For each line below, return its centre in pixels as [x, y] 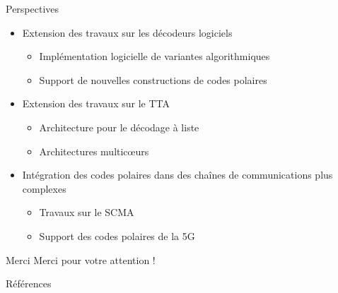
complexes [44, 188]
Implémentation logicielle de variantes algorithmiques [155, 56]
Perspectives [33, 8]
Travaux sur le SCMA [87, 212]
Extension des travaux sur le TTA [96, 103]
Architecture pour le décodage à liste [119, 127]
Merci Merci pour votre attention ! [81, 259]
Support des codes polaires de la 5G [117, 235]
